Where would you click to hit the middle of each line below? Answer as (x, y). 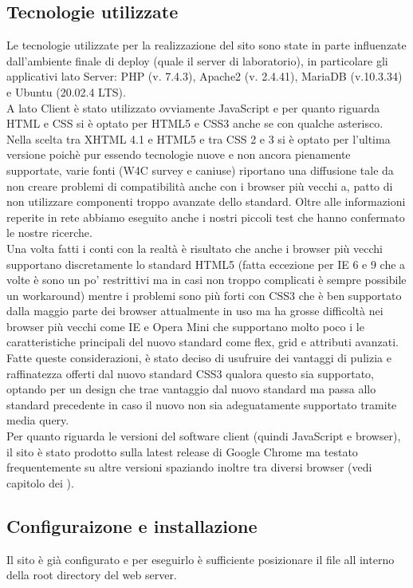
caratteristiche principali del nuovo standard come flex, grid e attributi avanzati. (203, 342)
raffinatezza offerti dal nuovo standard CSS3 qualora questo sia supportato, (190, 373)
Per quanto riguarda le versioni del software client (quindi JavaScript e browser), (204, 436)
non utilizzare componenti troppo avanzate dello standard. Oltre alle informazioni (206, 201)
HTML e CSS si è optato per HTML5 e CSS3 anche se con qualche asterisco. (195, 123)
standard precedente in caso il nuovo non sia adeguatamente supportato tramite (202, 404)
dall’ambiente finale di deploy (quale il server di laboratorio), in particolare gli (197, 60)
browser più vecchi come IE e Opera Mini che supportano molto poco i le (185, 326)
